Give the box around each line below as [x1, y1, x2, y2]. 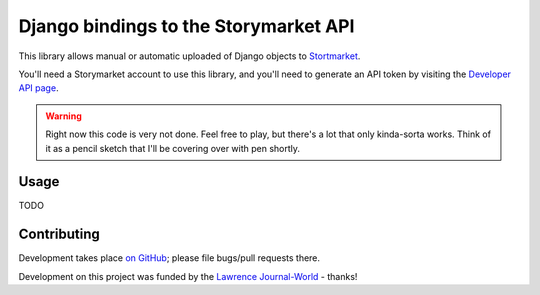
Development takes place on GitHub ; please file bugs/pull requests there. [18, 252, 320, 264]
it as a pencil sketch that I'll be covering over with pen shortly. [45, 142, 300, 154]
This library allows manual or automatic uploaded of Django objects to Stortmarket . [18, 50, 361, 62]
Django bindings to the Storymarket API [18, 15, 355, 37]
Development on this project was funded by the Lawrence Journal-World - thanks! [18, 270, 358, 282]
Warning [45, 110, 82, 122]
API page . [18, 82, 59, 94]
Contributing [18, 226, 100, 243]
